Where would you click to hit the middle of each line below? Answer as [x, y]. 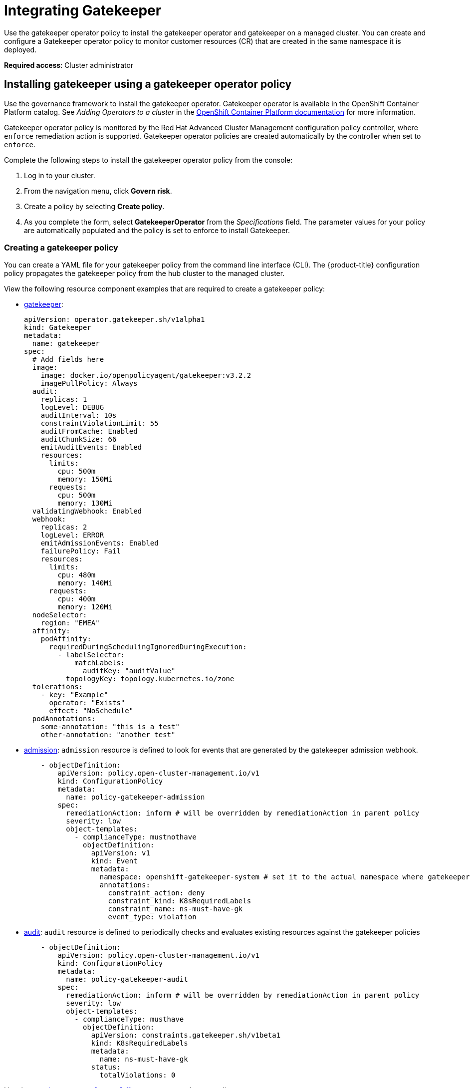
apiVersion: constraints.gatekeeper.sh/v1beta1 [186, 1035]
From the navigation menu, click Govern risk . [98, 191]
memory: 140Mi [85, 583]
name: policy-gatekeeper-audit [127, 979]
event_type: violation [152, 917]
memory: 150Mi [85, 479]
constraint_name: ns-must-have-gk [175, 909]
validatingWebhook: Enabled [87, 511]
